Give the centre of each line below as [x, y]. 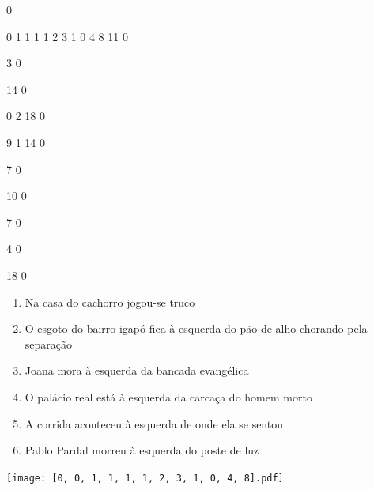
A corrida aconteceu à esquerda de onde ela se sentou [154, 423]
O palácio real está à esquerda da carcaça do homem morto [168, 396]
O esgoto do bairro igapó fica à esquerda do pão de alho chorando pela [196, 328]
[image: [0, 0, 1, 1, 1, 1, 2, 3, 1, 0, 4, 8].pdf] [145, 478]
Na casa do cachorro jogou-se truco [110, 302]
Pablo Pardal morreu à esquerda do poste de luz [142, 450]
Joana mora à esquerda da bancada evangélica [137, 370]
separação [49, 343]
